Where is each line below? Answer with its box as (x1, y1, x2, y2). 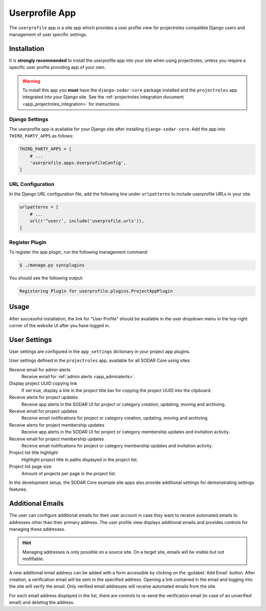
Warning (22, 78, 40, 84)
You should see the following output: (9, 275, 84, 281)
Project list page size (9, 464, 52, 470)
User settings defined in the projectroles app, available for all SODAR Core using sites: (9, 357, 191, 363)
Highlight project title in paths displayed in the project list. (21, 456, 138, 462)
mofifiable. (22, 556, 44, 562)
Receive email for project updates (9, 408, 77, 414)
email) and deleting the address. (9, 600, 75, 606)
